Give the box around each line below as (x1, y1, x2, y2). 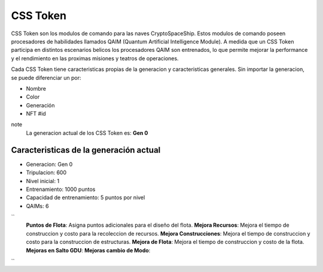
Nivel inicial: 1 (26, 177, 60, 184)
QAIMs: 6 (26, 202, 49, 209)
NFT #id (26, 110, 46, 118)
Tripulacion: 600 (26, 169, 67, 176)
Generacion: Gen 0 (26, 160, 73, 168)
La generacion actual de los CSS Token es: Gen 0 (26, 129, 148, 137)
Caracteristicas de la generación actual (11, 145, 161, 155)
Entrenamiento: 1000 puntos (26, 186, 96, 193)
